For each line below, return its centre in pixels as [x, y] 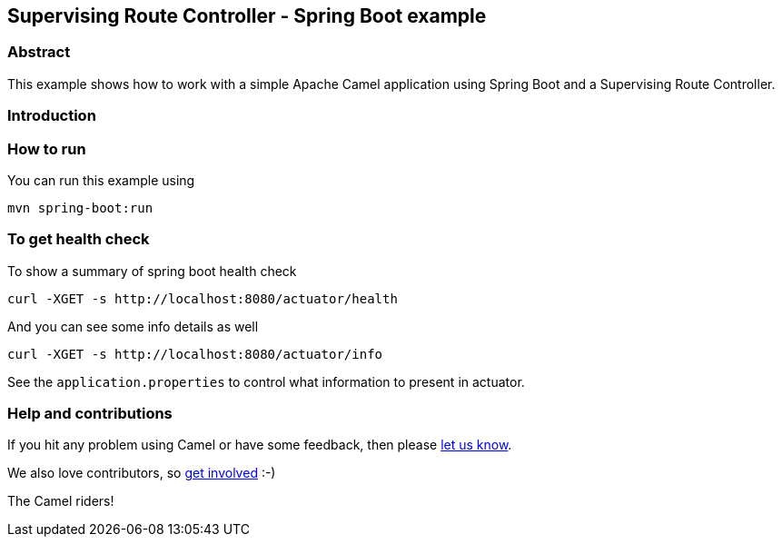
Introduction [52, 116]
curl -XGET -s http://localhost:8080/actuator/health [203, 298]
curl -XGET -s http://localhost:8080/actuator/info [195, 354]
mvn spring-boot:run [80, 208]
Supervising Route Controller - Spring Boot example [247, 16]
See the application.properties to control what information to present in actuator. [266, 381]
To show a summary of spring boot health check [152, 271]
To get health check [79, 239]
